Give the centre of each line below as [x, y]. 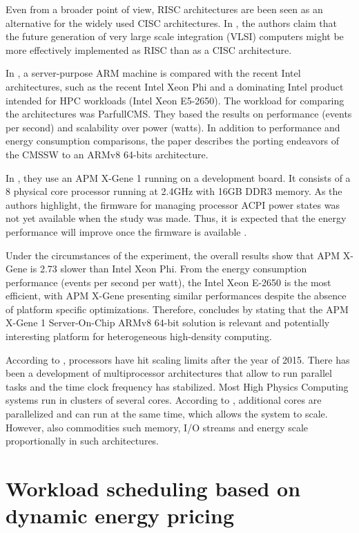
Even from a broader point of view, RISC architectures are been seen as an [164, 9]
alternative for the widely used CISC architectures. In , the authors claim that [171, 22]
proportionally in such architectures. [83, 441]
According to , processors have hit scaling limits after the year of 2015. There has [178, 359]
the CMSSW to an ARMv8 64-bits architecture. [107, 154]
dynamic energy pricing [120, 515]
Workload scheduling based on [153, 488]
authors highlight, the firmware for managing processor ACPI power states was [173, 204]
